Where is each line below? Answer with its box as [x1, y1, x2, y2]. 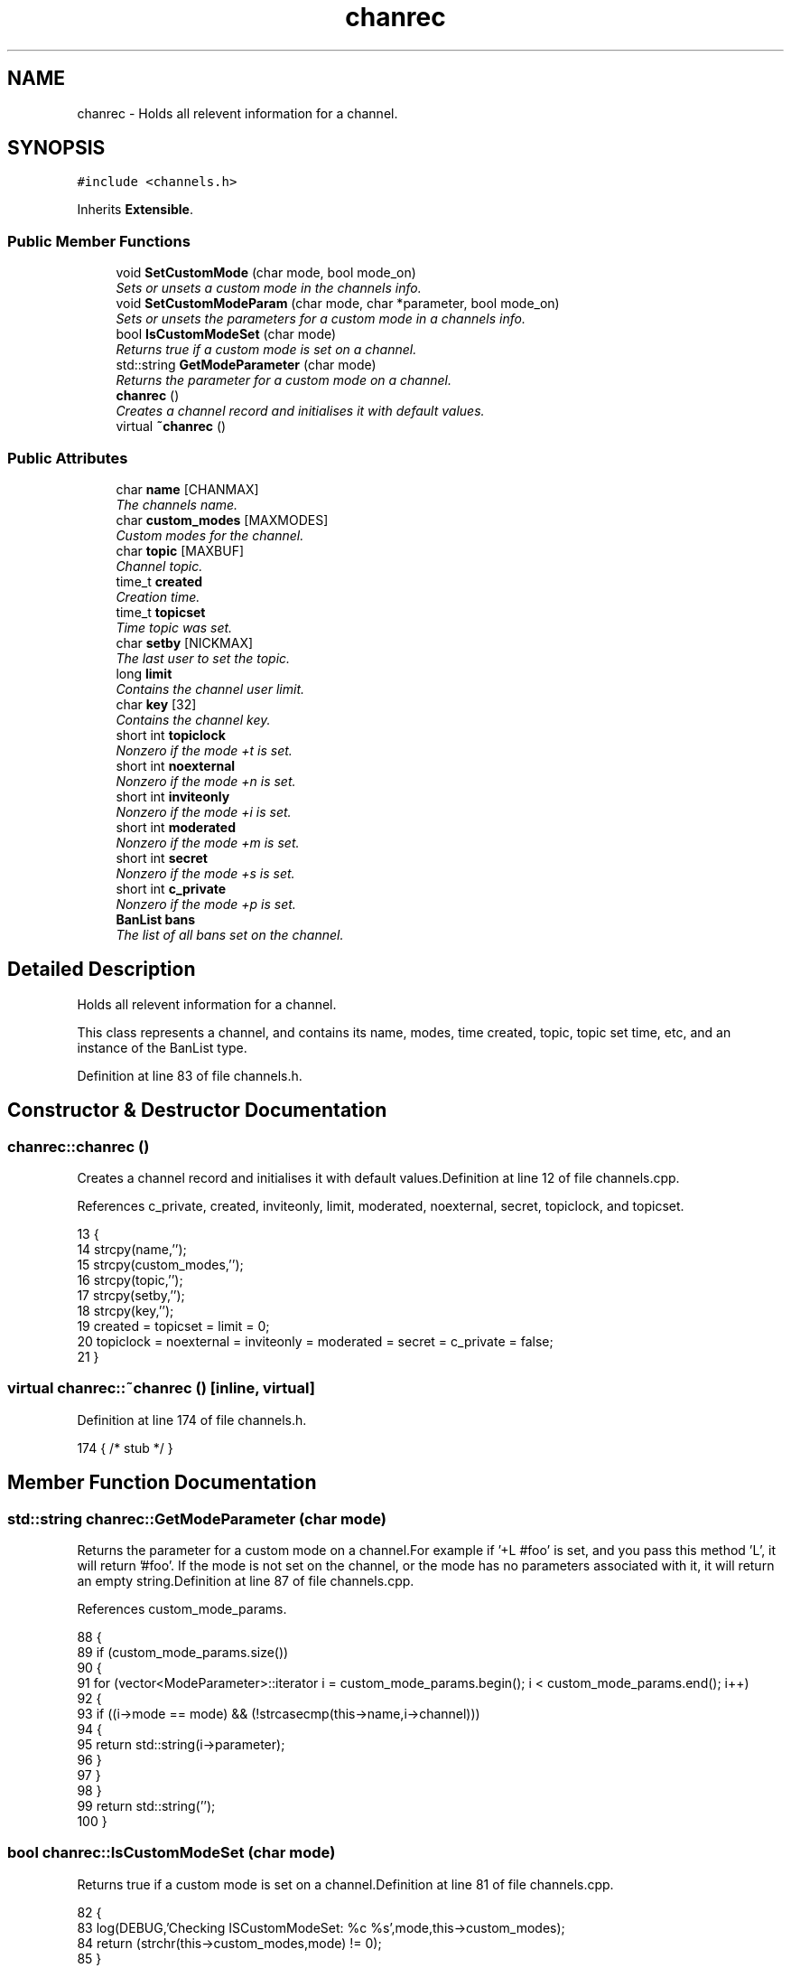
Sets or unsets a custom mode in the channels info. [116, 280, 422, 296]
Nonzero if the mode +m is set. [116, 834, 300, 850]
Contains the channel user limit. [116, 680, 305, 697]
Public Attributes [7, 448, 128, 467]
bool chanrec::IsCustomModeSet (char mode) [7, 1843, 336, 1862]
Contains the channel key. [116, 711, 271, 727]
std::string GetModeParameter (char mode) [116, 357, 377, 373]
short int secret [116, 849, 208, 866]
